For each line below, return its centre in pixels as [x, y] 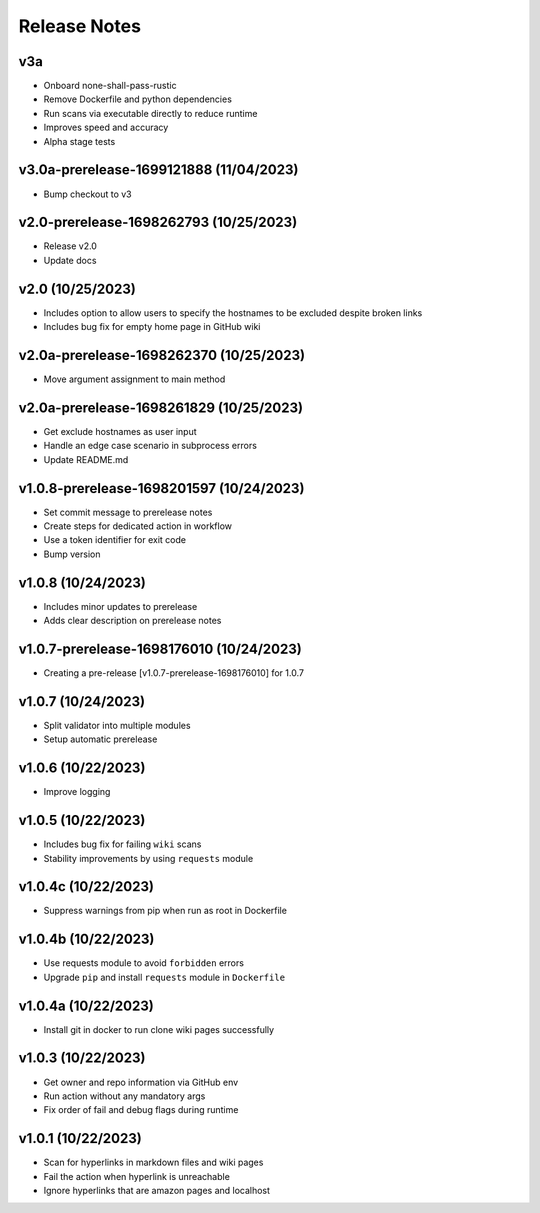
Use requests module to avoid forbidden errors [144, 963]
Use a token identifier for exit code [115, 540]
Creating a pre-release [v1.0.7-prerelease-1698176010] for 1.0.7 [174, 673]
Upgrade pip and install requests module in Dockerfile [164, 977]
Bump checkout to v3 [87, 194]
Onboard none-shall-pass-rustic [110, 86]
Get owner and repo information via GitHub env [141, 1082]
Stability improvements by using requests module [148, 858]
